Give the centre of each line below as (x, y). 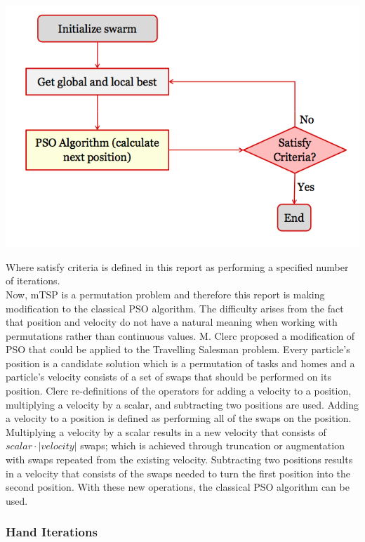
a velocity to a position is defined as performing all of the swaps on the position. (179, 418)
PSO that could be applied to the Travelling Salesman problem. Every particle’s (178, 349)
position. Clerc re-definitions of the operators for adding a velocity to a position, (179, 391)
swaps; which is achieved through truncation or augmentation (212, 445)
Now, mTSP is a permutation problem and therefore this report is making (165, 294)
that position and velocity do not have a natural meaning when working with (172, 322)
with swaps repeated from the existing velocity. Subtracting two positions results (179, 460)
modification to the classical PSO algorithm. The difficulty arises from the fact (175, 308)
